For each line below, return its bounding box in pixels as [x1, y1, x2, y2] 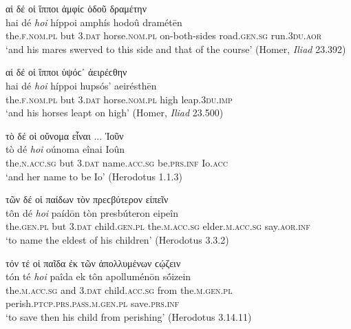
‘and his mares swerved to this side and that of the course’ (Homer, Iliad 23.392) [6, 41, 346, 56]
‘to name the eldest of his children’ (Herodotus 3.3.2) [6, 232, 229, 246]
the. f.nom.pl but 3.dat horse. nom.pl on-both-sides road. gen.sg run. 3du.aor [6, 28, 322, 43]
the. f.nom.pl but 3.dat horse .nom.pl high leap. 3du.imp [6, 92, 233, 106]
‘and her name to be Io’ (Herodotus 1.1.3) [6, 169, 182, 183]
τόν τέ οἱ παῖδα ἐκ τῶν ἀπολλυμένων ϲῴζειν [6, 255, 181, 270]
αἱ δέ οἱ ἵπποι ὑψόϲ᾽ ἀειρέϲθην [6, 65, 127, 79]
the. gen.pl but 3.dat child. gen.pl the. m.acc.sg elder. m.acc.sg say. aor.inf [6, 219, 310, 233]
